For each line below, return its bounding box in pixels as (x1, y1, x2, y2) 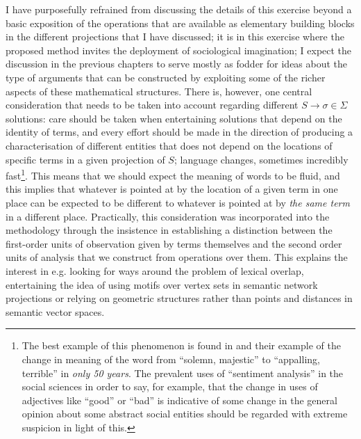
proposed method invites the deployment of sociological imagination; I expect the (6, 42, 352, 57)
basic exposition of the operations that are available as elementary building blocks (6, 15, 355, 30)
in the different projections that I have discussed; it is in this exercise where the (6, 29, 344, 44)
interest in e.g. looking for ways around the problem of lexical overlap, (6, 263, 304, 278)
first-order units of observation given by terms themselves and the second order (6, 236, 342, 250)
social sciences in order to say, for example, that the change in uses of (22, 379, 318, 394)
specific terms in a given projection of (6, 152, 165, 166)
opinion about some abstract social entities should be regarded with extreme (22, 406, 348, 421)
